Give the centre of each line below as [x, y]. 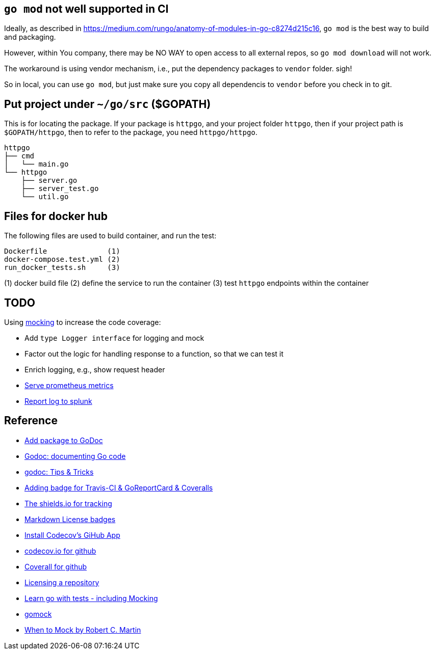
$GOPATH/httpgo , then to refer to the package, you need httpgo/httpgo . [131, 132]
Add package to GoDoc [64, 440]
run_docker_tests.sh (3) [62, 268]
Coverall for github [56, 566]
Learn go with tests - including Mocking [91, 598]
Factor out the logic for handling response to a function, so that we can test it [154, 353]
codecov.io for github [60, 551]
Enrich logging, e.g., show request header [95, 369]
